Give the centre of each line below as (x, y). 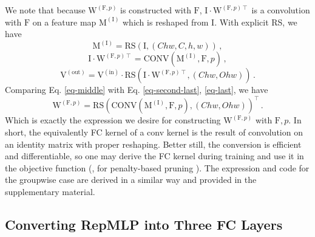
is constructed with (156, 10)
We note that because (45, 10)
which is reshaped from (166, 22)
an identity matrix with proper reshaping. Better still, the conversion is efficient (153, 144)
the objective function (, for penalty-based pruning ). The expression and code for (157, 167)
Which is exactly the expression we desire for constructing (113, 120)
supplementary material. (50, 191)
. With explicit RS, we (256, 22)
